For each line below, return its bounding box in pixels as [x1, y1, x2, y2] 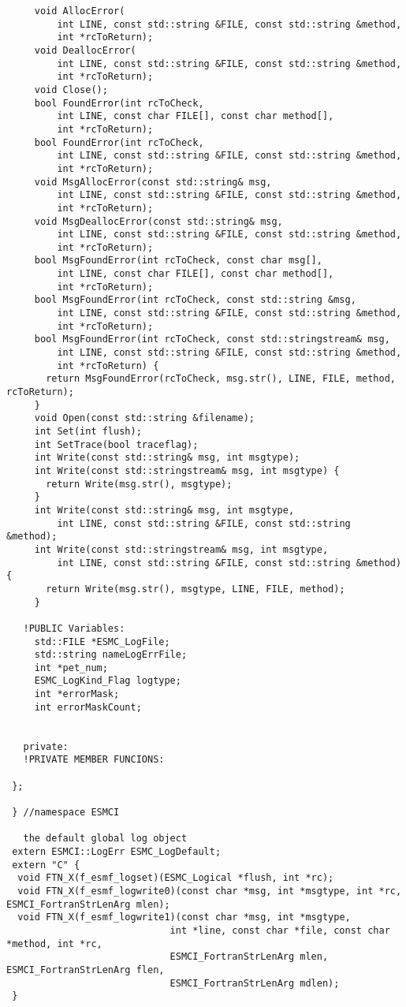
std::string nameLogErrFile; [34, 649, 188, 661]
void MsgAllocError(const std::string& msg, [34, 176, 272, 188]
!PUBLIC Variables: [23, 622, 125, 634]
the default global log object [23, 833, 188, 845]
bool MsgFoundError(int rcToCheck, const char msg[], [34, 255, 322, 267]
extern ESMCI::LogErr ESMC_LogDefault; [12, 846, 222, 857]
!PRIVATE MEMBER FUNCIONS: [23, 754, 165, 766]
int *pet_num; [34, 662, 108, 673]
